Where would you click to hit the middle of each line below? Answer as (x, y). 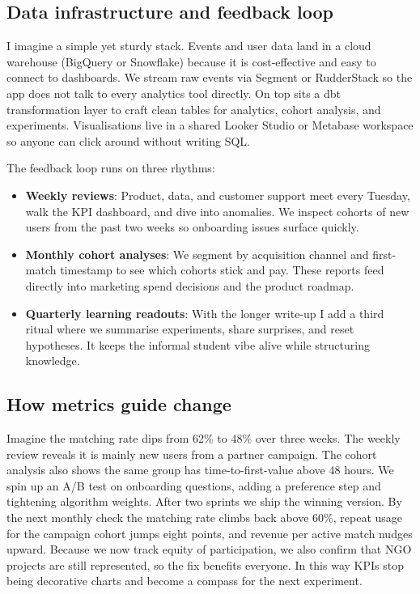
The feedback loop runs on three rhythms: (111, 168)
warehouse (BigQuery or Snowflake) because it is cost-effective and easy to (191, 61)
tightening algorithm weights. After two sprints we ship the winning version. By (204, 501)
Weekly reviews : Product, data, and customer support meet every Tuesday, (218, 195)
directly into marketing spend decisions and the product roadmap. (190, 285)
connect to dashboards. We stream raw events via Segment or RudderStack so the (210, 77)
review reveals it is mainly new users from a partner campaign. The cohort (192, 454)
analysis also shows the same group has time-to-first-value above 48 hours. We (200, 470)
